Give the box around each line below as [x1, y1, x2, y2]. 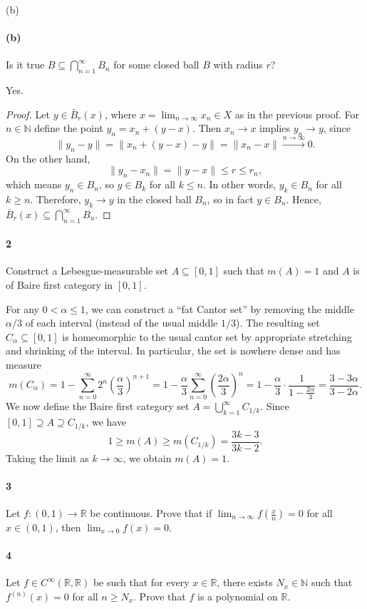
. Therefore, [30, 191, 81, 206]
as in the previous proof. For [234, 106, 359, 121]
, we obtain [123, 450, 172, 465]
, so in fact [207, 191, 254, 206]
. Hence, [286, 191, 321, 206]
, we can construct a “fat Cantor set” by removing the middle [85, 301, 354, 316]
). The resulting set [236, 315, 320, 330]
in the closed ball [117, 191, 192, 206]
